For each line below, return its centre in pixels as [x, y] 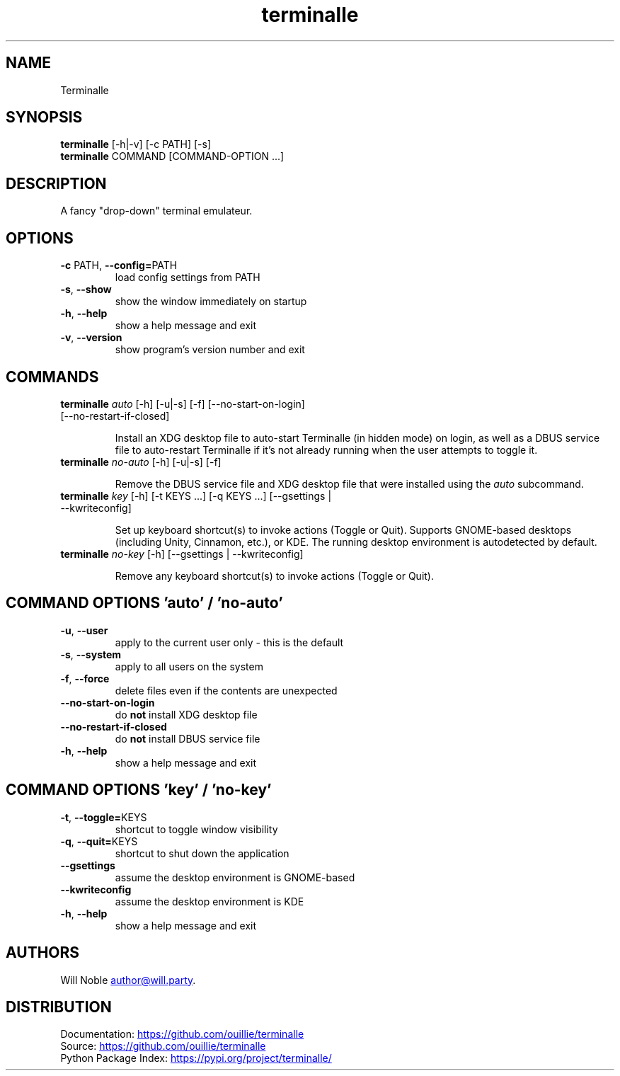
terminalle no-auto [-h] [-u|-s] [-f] [141, 462]
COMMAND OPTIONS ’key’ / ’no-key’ [139, 790]
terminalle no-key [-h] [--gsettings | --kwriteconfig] [182, 554]
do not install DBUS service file [188, 738]
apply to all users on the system [189, 666]
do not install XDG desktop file [186, 714]
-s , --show [86, 290]
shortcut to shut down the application [202, 853]
